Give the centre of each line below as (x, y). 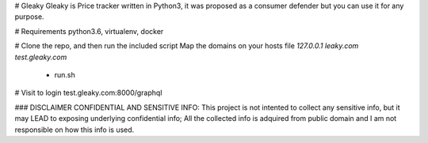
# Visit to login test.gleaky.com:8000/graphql (88, 93)
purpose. (29, 17)
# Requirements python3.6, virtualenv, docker (89, 31)
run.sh (65, 74)
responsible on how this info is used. (75, 130)
